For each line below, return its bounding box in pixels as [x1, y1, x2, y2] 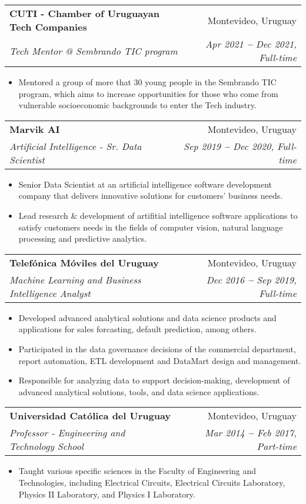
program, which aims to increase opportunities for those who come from [18, 87, 278, 99]
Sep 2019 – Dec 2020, [184, 139, 274, 153]
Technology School [9, 439, 84, 453]
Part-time [257, 439, 297, 453]
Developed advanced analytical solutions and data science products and [18, 311, 277, 323]
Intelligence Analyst [9, 286, 91, 300]
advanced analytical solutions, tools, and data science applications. [18, 385, 260, 398]
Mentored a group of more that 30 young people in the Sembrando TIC [18, 76, 277, 88]
